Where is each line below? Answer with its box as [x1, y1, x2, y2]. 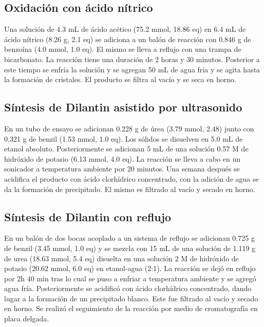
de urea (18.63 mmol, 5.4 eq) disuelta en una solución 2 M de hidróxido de [4, 253, 239, 263]
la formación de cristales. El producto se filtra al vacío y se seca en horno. [4, 74, 236, 85]
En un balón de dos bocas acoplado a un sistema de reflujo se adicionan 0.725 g [4, 233, 255, 243]
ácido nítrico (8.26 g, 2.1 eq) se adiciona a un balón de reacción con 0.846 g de [4, 33, 251, 44]
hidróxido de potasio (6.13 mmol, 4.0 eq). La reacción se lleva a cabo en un [4, 153, 241, 164]
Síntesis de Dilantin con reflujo [4, 208, 172, 224]
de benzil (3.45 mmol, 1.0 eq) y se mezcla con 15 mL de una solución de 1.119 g [4, 242, 256, 253]
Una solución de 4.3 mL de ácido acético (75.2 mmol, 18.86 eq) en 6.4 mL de [4, 24, 246, 34]
